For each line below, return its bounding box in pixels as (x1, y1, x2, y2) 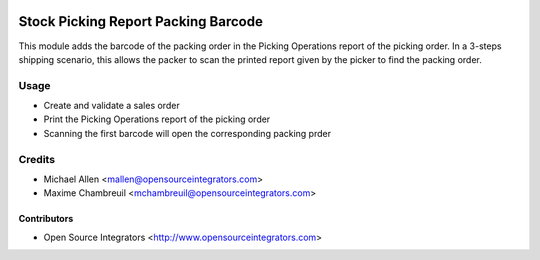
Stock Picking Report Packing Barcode (18, 13, 264, 30)
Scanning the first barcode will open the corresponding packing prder (43, 127, 332, 139)
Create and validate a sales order (43, 100, 180, 112)
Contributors (18, 213, 74, 225)
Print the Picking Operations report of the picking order (43, 113, 271, 125)
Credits (18, 152, 55, 166)
